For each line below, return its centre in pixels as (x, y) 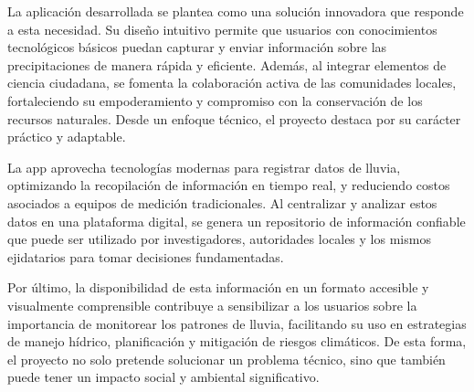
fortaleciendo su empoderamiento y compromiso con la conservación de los (215, 100)
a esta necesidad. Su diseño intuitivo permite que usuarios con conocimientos (222, 29)
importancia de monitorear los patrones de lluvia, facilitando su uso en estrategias (237, 323)
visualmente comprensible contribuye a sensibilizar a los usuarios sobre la (212, 305)
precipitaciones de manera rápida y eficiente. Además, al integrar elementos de (227, 64)
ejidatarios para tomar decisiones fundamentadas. (146, 256)
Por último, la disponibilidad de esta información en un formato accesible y (218, 287)
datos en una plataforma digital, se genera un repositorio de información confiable (237, 221)
